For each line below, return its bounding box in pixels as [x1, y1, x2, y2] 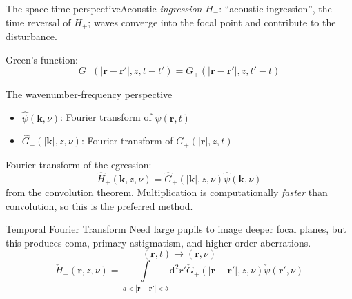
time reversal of [6, 15, 71, 29]
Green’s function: [6, 52, 78, 66]
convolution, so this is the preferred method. [6, 198, 193, 213]
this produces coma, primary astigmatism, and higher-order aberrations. [6, 235, 311, 249]
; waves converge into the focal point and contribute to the [88, 15, 336, 29]
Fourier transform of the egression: [6, 157, 152, 171]
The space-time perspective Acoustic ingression [6, 1, 202, 15]
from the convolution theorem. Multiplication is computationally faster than [6, 185, 328, 200]
